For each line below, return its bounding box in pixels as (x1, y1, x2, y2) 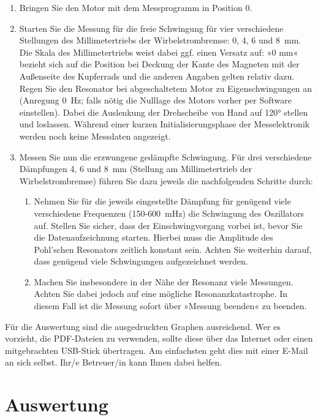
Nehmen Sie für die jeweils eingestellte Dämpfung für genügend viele (34, 195, 291, 208)
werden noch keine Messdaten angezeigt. (19, 129, 171, 142)
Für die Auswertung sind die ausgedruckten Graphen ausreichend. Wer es (5, 320, 281, 332)
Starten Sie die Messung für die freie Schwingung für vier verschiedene (19, 21, 284, 34)
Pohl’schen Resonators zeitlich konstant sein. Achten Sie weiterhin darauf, (34, 242, 312, 255)
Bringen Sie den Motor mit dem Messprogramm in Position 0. (19, 1, 252, 13)
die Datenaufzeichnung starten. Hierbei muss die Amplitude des (34, 231, 273, 244)
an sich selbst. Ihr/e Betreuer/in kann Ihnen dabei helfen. (5, 356, 222, 369)
